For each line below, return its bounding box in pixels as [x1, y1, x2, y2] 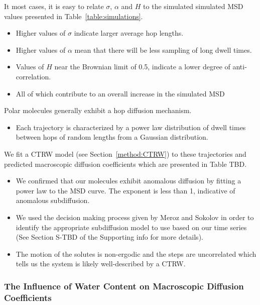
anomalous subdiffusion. [16, 195, 90, 206]
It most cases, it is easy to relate [4, 1, 104, 11]
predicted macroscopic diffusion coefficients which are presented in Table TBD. [4, 158, 247, 169]
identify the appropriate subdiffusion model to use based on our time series [16, 222, 247, 232]
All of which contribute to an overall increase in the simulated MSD [16, 88, 225, 98]
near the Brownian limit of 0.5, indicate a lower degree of [54, 61, 230, 72]
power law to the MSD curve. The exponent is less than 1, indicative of [16, 185, 235, 195]
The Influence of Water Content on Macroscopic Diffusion [4, 279, 244, 292]
